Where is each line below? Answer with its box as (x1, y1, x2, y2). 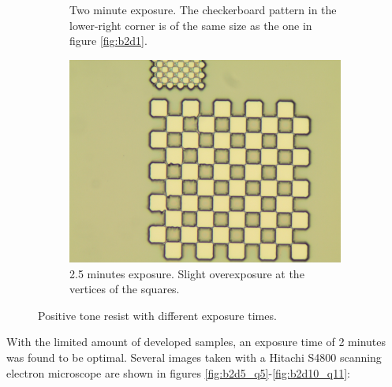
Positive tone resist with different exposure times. (38, 307, 277, 323)
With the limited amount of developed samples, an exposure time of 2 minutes (6, 333, 386, 350)
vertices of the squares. (69, 281, 180, 297)
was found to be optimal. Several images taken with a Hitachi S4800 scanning (6, 349, 382, 366)
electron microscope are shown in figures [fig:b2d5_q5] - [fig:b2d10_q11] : (6, 364, 351, 381)
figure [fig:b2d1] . (69, 32, 147, 49)
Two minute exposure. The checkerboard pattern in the (69, 2, 337, 17)
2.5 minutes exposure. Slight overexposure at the (69, 265, 304, 281)
